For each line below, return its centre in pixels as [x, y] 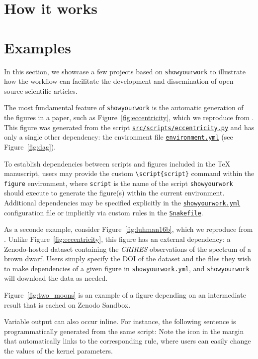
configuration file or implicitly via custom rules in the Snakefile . [104, 212]
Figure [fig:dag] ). [30, 146]
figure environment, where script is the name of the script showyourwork [119, 183]
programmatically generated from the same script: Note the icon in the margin [124, 331]
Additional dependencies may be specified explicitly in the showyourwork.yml [122, 202]
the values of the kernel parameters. [58, 350]
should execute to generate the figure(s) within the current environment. [114, 193]
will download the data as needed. [56, 278]
